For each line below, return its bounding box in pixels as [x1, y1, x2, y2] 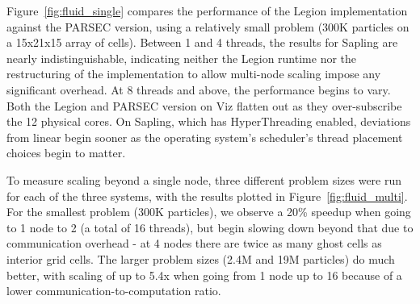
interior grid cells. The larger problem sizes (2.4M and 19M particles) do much [6, 250, 395, 267]
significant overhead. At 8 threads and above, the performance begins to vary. [6, 81, 391, 98]
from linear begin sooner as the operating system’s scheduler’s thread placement [6, 128, 403, 145]
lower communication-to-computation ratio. [6, 282, 221, 299]
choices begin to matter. [6, 144, 126, 161]
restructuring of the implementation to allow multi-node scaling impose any [6, 65, 381, 82]
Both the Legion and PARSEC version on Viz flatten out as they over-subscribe [6, 97, 402, 114]
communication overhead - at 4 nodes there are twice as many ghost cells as [6, 235, 382, 252]
